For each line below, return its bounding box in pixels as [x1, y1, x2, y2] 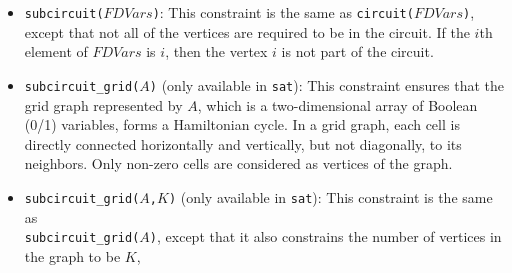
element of [24, 41, 88, 62]
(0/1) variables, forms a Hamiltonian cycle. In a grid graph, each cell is [24, 114, 460, 135]
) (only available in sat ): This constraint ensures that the [149, 74, 505, 95]
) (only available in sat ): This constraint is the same [168, 186, 493, 207]
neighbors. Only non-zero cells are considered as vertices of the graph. [24, 153, 453, 174]
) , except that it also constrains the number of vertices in [149, 226, 502, 247]
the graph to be [24, 245, 121, 266]
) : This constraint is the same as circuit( [152, 2, 414, 22]
